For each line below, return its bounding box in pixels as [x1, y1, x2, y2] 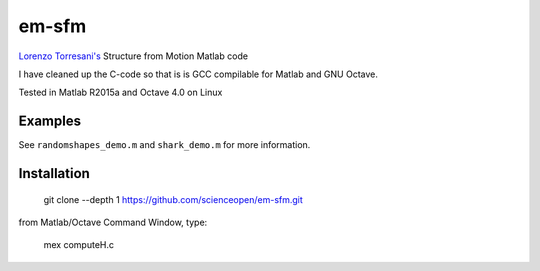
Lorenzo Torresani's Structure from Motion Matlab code [18, 50, 249, 62]
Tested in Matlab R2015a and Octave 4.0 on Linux [18, 86, 223, 99]
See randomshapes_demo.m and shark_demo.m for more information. [18, 139, 311, 151]
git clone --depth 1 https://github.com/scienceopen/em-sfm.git [43, 193, 304, 205]
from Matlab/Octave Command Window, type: [18, 216, 208, 229]
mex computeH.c [43, 239, 115, 251]
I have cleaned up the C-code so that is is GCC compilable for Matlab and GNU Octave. [18, 68, 379, 80]
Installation [18, 165, 90, 182]
